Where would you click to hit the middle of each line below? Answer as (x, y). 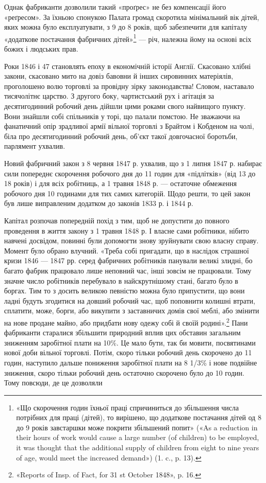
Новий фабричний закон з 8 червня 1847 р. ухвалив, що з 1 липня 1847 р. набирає (133, 163)
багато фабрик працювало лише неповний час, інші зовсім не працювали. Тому (128, 270)
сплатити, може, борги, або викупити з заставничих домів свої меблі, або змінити (132, 310)
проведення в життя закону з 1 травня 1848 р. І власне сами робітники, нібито (127, 230)
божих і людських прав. (41, 49)
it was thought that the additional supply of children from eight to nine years (138, 447)
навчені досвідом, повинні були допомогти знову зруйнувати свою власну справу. (131, 240)
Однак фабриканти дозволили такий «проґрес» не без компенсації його (115, 7)
